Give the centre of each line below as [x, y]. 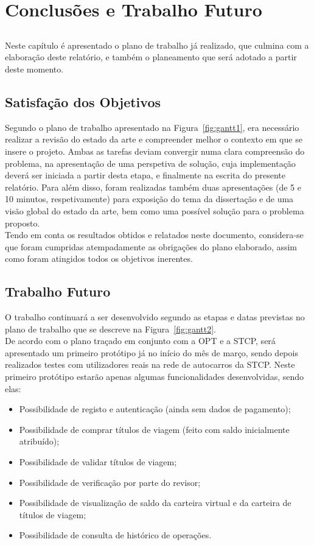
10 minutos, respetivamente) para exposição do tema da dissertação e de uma [149, 199]
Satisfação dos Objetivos [83, 101]
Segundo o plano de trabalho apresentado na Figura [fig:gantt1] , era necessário [152, 127]
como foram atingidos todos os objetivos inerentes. [99, 258]
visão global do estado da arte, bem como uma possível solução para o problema [155, 210]
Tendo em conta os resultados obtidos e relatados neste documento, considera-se [154, 235]
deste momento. [34, 69]
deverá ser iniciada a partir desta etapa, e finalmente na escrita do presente [145, 175]
